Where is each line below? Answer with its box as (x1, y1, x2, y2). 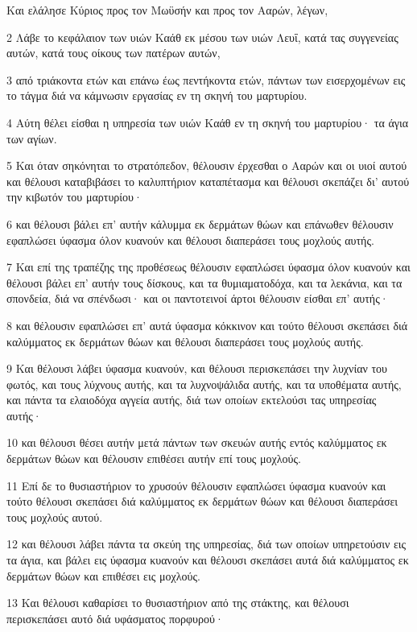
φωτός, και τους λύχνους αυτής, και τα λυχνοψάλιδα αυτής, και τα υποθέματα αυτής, (6, 375, 402, 392)
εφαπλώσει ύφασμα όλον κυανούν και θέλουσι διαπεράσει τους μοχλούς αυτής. (6, 231, 374, 248)
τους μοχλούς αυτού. (6, 508, 103, 525)
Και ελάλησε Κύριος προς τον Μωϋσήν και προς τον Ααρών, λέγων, (6, 2, 328, 18)
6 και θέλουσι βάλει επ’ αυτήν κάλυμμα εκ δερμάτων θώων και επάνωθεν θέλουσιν (6, 215, 394, 232)
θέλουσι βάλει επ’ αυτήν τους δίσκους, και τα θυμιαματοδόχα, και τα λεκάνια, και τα (6, 274, 403, 291)
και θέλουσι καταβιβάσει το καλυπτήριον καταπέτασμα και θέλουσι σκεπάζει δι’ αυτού (6, 172, 410, 189)
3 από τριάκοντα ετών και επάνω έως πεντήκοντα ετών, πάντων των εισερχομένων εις (6, 71, 406, 88)
